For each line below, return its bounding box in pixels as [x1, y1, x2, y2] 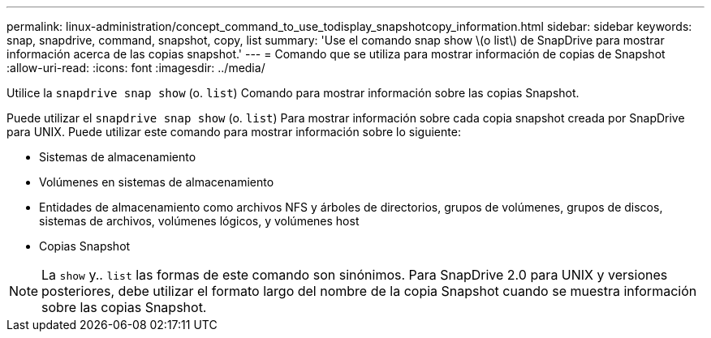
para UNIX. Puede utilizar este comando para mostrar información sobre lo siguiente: [6, 125, 461, 139]
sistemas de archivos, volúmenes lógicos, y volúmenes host [39, 214, 360, 228]
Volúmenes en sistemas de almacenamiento [39, 175, 274, 189]
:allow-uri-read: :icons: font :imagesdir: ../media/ [6, 61, 265, 75]
